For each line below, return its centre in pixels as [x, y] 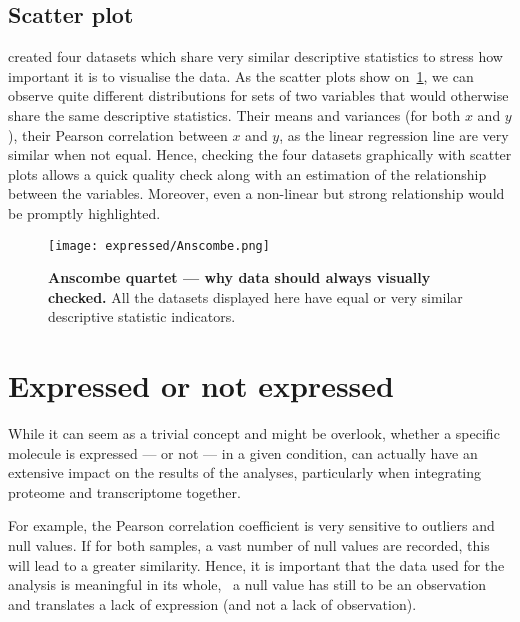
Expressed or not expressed [201, 385]
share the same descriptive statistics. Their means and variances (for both [234, 114]
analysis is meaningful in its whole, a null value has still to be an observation [247, 584]
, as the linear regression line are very [394, 134]
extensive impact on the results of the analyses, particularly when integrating [245, 472]
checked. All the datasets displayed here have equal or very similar [255, 296]
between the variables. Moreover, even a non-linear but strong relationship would [256, 193]
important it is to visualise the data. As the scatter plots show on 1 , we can [241, 75]
